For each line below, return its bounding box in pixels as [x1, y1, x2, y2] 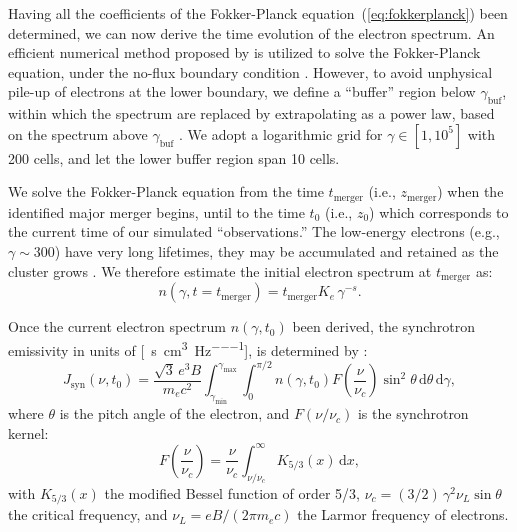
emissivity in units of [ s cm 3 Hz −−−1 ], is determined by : [8, 336, 368, 360]
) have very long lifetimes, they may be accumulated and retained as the [54, 241, 499, 261]
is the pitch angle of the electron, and [59, 403, 290, 424]
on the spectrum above [8, 123, 148, 144]
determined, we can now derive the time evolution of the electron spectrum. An [8, 22, 495, 43]
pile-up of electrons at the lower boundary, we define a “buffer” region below [8, 81, 476, 102]
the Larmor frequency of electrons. [297, 504, 509, 525]
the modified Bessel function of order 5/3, [104, 482, 360, 503]
